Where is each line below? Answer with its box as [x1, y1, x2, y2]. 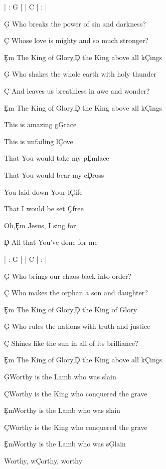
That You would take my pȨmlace [4, 153, 109, 163]
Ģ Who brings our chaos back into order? [4, 270, 131, 281]
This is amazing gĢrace [4, 119, 77, 130]
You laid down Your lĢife [4, 186, 83, 197]
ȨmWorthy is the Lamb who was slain [4, 405, 120, 415]
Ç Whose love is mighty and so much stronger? [4, 35, 149, 46]
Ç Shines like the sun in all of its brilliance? [4, 337, 138, 348]
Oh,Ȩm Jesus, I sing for [4, 220, 76, 230]
